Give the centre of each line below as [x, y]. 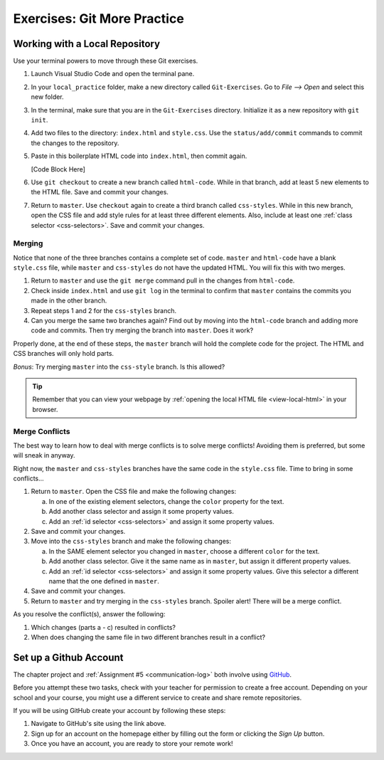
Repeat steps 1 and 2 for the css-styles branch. [104, 310]
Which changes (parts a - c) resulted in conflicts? [103, 627]
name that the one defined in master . [104, 581]
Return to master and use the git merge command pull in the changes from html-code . [163, 280]
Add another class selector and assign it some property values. [141, 512]
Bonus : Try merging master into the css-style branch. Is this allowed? [119, 366]
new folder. [47, 97]
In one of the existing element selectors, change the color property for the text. [166, 501]
